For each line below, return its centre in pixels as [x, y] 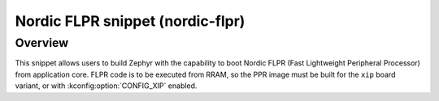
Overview [42, 43]
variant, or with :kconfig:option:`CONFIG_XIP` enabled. [106, 86]
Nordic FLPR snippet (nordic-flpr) [130, 21]
